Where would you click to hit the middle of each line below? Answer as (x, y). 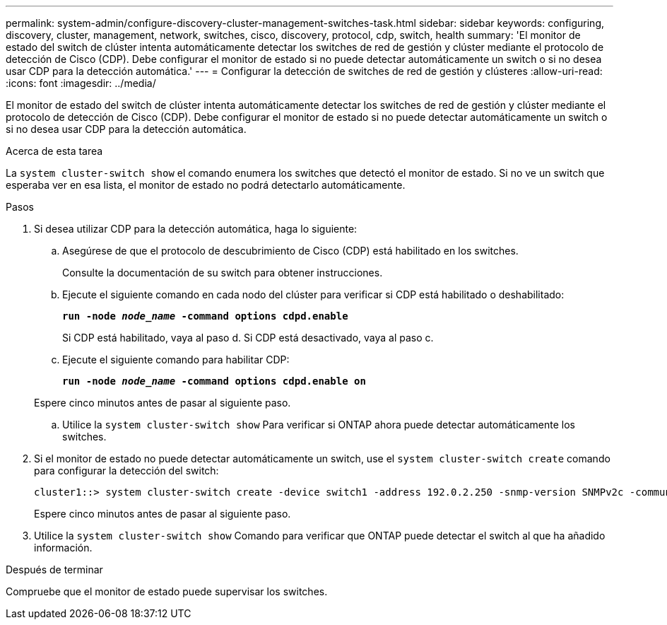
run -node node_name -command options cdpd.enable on (214, 381)
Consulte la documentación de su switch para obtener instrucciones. (223, 273)
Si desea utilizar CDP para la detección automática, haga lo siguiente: (196, 229)
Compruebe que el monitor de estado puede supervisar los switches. (167, 591)
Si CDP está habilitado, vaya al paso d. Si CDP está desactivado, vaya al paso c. (248, 338)
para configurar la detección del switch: (126, 471)
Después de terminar (54, 569)
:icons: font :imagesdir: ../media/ (81, 83)
